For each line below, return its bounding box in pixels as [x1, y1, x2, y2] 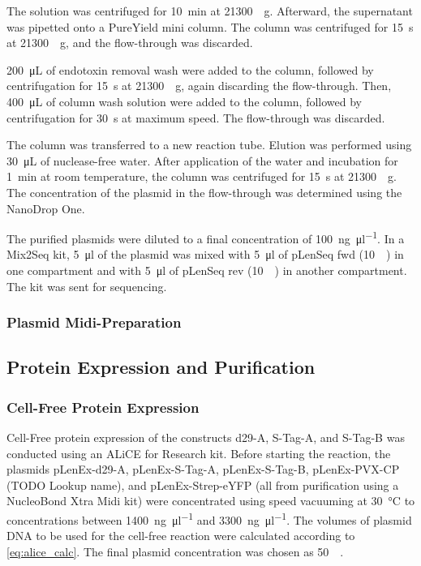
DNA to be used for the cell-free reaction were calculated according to [6, 527, 355, 544]
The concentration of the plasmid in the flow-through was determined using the [6, 183, 402, 200]
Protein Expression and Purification [6, 354, 316, 379]
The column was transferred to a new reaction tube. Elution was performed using [6, 136, 412, 153]
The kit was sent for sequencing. [6, 277, 167, 294]
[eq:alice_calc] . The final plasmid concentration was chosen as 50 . [6, 542, 344, 560]
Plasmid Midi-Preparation [6, 312, 182, 332]
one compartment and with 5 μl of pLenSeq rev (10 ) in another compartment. [6, 261, 407, 278]
